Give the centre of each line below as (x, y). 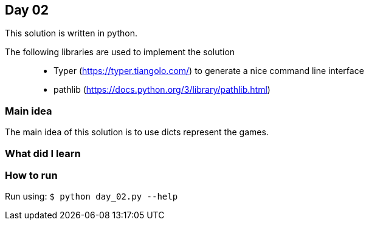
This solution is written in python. (71, 33)
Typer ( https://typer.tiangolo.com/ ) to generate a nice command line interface (209, 71)
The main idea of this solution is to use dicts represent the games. (137, 132)
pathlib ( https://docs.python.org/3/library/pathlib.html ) (162, 90)
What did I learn (43, 153)
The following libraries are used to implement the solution (120, 52)
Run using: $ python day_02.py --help (91, 196)
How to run (31, 175)
